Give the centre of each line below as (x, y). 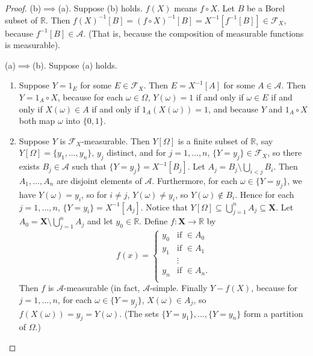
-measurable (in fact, (102, 288)
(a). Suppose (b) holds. (100, 8)
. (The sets (139, 313)
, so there (285, 152)
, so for (94, 194)
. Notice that (164, 207)
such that (89, 166)
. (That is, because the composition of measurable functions (194, 33)
